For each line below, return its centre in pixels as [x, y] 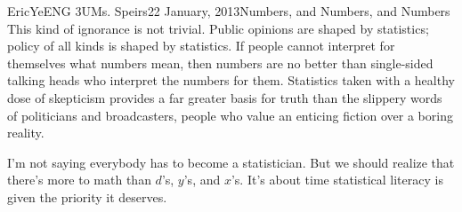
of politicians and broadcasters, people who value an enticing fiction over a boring [230, 115]
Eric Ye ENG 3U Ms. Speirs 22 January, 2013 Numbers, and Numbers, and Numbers [229, 11]
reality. [26, 133]
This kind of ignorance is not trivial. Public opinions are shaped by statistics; [218, 28]
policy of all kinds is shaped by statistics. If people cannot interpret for [201, 46]
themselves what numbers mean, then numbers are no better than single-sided [220, 63]
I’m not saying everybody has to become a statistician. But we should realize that [231, 162]
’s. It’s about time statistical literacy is [337, 180]
